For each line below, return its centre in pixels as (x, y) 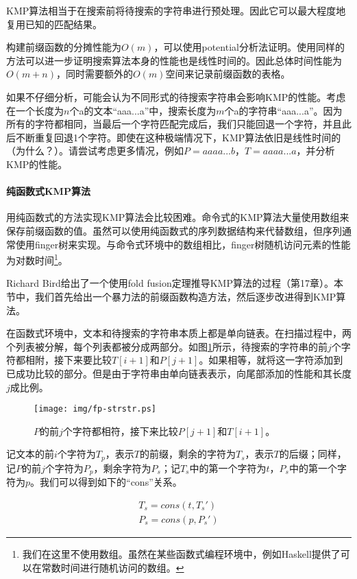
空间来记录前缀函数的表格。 (228, 74)
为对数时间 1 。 (37, 259)
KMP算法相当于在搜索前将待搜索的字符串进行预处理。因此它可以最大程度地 (176, 10)
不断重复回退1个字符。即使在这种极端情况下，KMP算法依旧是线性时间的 (178, 137)
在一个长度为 (35, 110)
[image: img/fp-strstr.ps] (95, 409)
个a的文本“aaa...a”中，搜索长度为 (143, 110)
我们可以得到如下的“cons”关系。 (111, 482)
